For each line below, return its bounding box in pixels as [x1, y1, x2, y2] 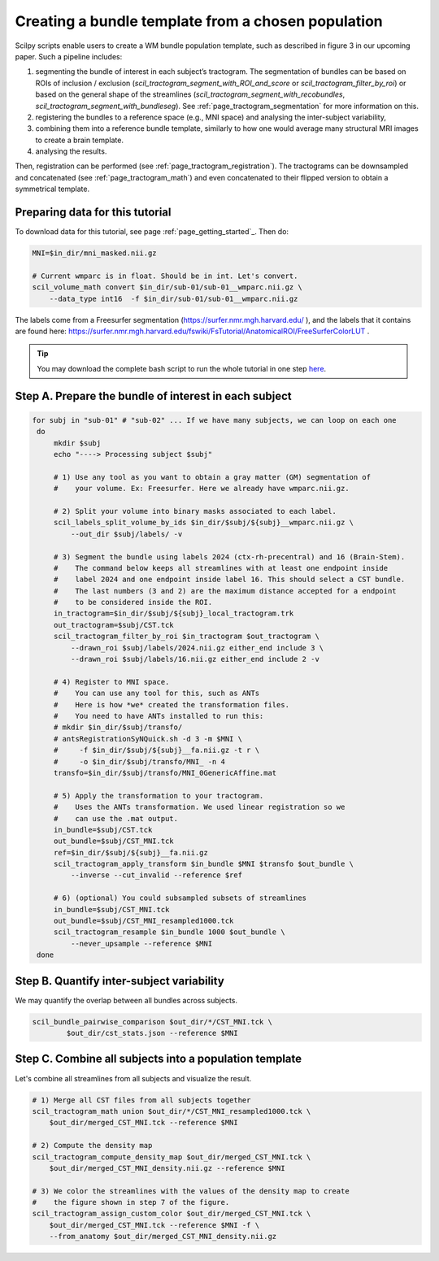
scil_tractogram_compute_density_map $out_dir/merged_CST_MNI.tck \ [32, 1152, 311, 1162]
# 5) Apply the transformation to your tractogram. [53, 791, 264, 800]
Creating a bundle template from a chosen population [15, 12, 383, 30]
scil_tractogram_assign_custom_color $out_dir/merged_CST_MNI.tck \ [32, 1209, 311, 1219]
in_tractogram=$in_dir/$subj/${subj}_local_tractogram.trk [53, 609, 294, 618]
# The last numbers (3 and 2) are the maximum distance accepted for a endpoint [53, 586, 398, 595]
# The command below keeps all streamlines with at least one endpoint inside [53, 563, 389, 572]
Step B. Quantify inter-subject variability [15, 974, 225, 988]
